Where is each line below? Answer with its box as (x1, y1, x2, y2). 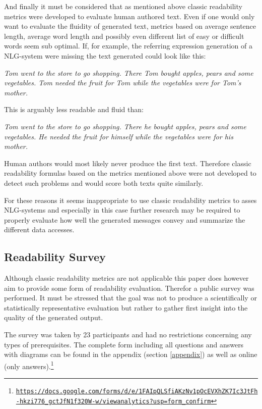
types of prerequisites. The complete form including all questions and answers (4, 339, 244, 349)
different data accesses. (4, 224, 75, 235)
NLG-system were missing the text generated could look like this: (4, 50, 206, 61)
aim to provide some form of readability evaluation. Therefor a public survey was (4, 282, 254, 293)
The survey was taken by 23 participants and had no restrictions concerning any (4, 329, 252, 340)
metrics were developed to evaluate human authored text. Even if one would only (4, 11, 255, 21)
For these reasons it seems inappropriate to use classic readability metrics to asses (4, 194, 257, 205)
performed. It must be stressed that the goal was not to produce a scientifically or (4, 292, 257, 303)
